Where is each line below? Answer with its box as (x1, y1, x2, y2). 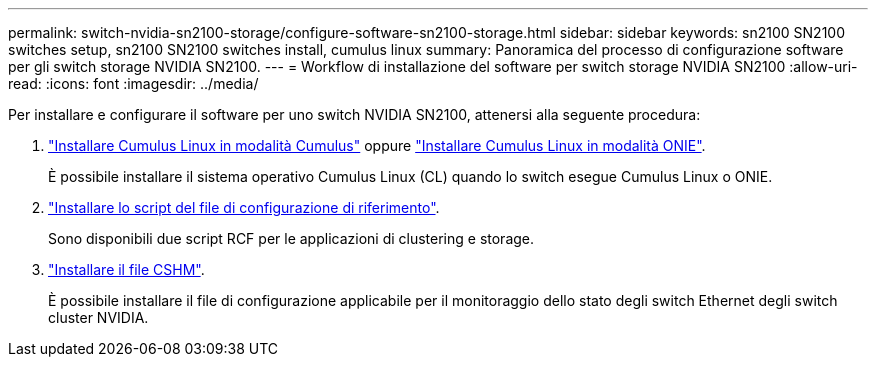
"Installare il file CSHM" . (48, 261, 205, 278)
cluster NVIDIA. (48, 309, 149, 326)
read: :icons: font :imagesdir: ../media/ (8, 75, 259, 92)
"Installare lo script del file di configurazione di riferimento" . (48, 199, 440, 216)
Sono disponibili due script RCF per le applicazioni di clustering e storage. (48, 230, 535, 247)
